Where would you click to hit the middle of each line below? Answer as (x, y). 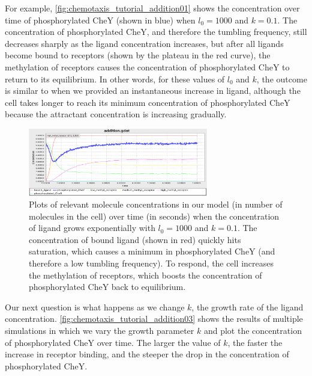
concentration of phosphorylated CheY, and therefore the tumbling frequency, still (156, 32)
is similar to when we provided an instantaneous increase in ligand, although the (153, 91)
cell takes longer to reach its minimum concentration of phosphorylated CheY (148, 102)
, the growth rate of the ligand (247, 307)
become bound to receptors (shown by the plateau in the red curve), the (138, 55)
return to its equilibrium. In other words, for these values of (115, 79)
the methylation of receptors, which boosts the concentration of (145, 275)
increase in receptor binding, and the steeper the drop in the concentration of (147, 354)
